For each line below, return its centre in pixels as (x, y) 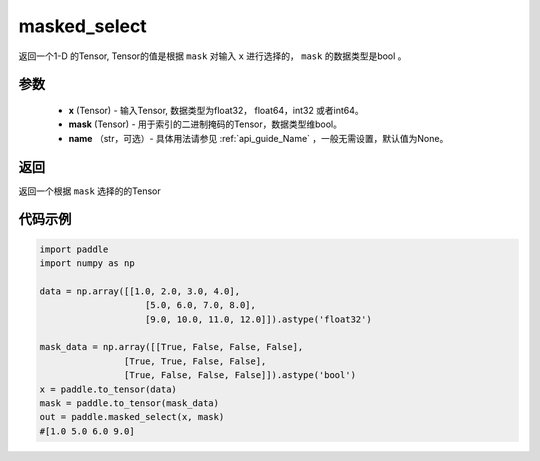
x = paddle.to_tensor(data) (108, 389)
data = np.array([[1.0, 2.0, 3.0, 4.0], (139, 291)
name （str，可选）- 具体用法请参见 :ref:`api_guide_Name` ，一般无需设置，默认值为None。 (258, 138)
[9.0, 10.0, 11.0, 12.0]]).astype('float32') (258, 319)
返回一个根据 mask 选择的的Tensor (90, 191)
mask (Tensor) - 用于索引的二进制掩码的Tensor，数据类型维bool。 (205, 124)
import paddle (74, 249)
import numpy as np (87, 263)
